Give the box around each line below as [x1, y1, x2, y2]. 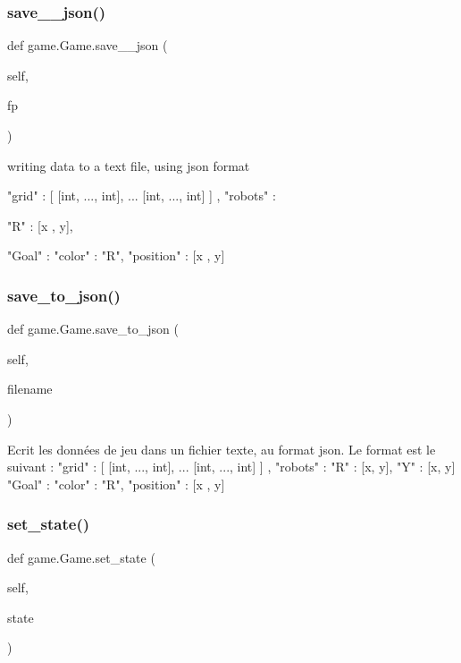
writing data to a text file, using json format [7, 156, 250, 174]
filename [7, 379, 53, 398]
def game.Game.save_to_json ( [7, 319, 179, 338]
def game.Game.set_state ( [7, 548, 155, 566]
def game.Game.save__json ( [7, 36, 168, 55]
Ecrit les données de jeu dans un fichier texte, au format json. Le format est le [7, 439, 436, 458]
